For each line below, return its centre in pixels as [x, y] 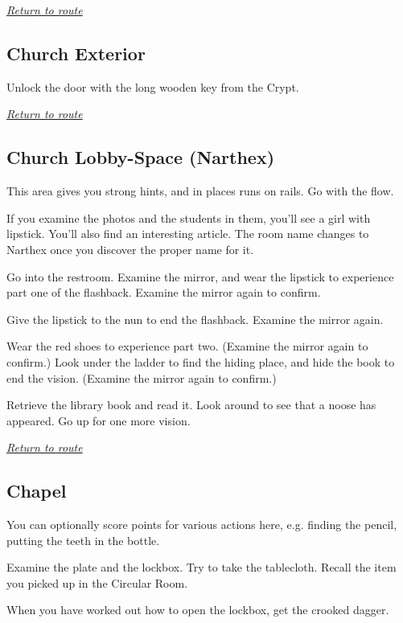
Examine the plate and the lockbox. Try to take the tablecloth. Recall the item [201, 567]
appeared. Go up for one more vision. [99, 420]
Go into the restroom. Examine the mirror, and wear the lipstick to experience [200, 276]
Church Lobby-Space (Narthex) [141, 157]
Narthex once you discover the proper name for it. [130, 249]
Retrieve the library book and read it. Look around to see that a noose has [191, 405]
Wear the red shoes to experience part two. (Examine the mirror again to [187, 346]
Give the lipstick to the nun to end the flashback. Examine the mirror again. [195, 319]
